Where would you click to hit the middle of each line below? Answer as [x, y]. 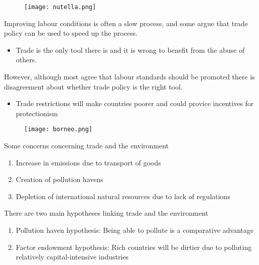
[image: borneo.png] [58, 129]
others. [26, 60]
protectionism [37, 113]
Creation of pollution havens [59, 179]
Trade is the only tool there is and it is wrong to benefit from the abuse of [130, 50]
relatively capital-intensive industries [72, 257]
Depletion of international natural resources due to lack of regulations [123, 196]
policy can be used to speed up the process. [71, 33]
